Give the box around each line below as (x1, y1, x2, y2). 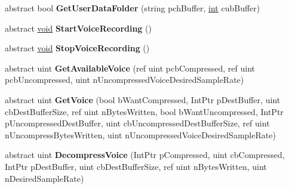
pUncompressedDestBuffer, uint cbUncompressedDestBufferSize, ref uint (5, 117, 270, 129)
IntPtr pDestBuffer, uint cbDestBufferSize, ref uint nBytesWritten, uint (5, 160, 267, 172)
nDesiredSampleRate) (5, 172, 84, 184)
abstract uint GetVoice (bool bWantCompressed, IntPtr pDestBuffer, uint (5, 93, 281, 106)
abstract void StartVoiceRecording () (5, 21, 152, 34)
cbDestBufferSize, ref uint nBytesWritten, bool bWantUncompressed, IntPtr (5, 105, 284, 117)
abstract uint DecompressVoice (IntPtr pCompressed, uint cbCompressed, (5, 148, 285, 161)
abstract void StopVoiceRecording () (5, 42, 150, 54)
